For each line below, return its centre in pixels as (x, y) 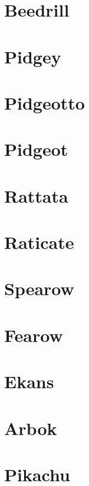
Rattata (36, 195)
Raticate (39, 242)
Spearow (39, 288)
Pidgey (33, 56)
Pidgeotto (44, 102)
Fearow (34, 335)
